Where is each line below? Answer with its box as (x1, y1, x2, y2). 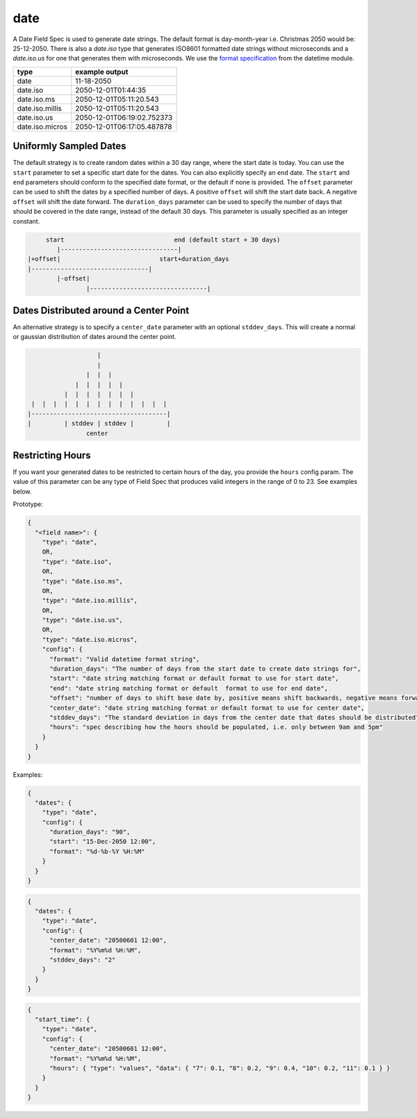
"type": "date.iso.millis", (42, 597, 138, 605)
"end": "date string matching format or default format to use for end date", (49, 684, 328, 692)
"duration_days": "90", (49, 828, 131, 836)
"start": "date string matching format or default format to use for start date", (49, 675, 340, 682)
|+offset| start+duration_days (27, 255, 229, 263)
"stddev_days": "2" (49, 956, 116, 963)
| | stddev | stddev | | (27, 420, 171, 427)
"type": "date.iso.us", (42, 616, 123, 624)
